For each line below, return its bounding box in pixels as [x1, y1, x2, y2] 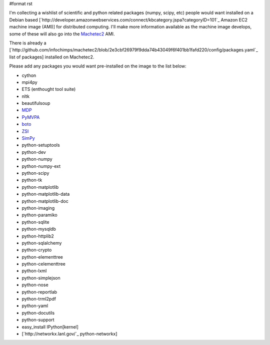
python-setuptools [21, 142, 60, 148]
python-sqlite [21, 219, 49, 225]
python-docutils [21, 310, 55, 316]
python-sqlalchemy [21, 240, 62, 246]
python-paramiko [21, 212, 57, 218]
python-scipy [21, 170, 49, 176]
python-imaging [21, 205, 55, 211]
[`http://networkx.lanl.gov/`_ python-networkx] [21, 331, 117, 337]
